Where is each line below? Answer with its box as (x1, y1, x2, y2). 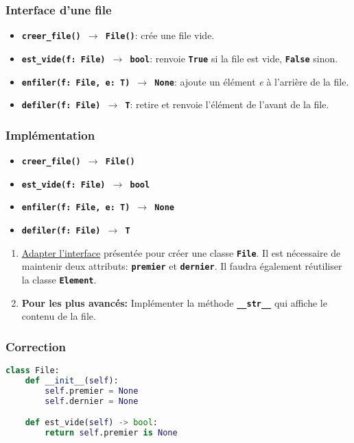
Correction (5, 338, 66, 355)
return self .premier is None (45, 428, 178, 438)
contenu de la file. (21, 309, 96, 323)
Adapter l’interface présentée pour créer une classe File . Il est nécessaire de (21, 245, 341, 260)
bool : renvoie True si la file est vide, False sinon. (130, 51, 338, 65)
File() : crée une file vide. (105, 28, 215, 42)
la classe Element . (21, 273, 97, 286)
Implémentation (5, 126, 95, 143)
